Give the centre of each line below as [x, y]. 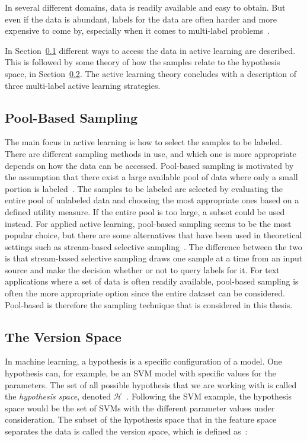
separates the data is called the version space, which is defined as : [126, 431]
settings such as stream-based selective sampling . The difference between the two [153, 246]
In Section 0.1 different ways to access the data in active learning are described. [150, 50]
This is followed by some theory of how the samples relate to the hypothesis [143, 62]
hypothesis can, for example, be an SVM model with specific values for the [140, 373]
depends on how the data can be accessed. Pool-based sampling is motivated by [149, 165]
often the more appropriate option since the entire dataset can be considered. [145, 293]
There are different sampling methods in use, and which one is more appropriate [151, 153]
